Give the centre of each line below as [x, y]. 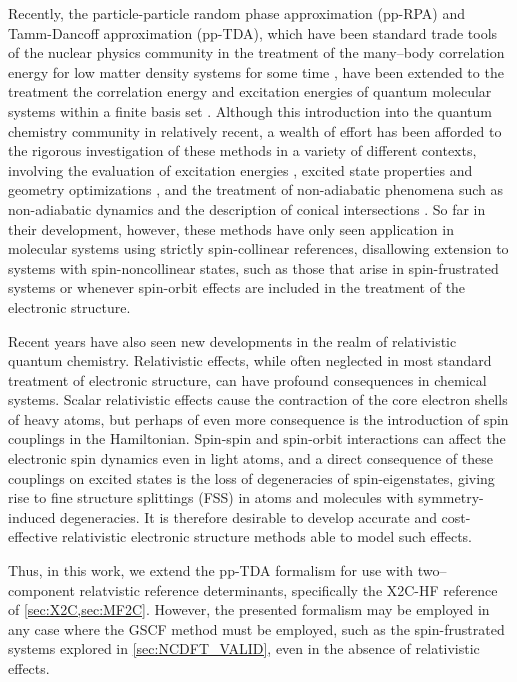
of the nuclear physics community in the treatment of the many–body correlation [256, 52]
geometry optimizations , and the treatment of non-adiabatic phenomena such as [255, 189]
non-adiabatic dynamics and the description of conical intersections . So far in [247, 208]
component [41, 589]
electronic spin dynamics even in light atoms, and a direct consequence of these [250, 458]
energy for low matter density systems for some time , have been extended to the [256, 71]
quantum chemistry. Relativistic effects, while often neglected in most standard [250, 360]
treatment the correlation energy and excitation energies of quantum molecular [250, 91]
